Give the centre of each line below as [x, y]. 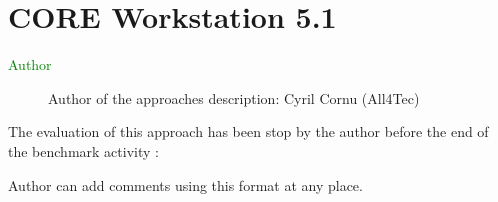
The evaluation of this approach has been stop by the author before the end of [248, 131]
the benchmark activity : [83, 150]
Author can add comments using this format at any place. [185, 184]
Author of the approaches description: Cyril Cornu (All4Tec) [234, 97]
